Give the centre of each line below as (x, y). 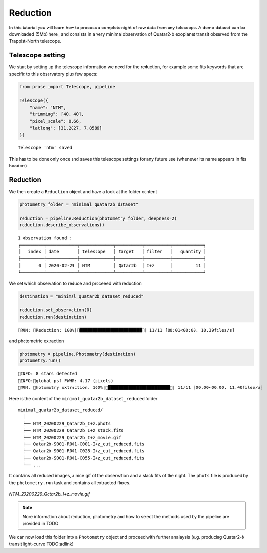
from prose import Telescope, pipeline (67, 87)
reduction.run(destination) (53, 317)
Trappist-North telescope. (35, 41)
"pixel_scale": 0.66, (56, 121)
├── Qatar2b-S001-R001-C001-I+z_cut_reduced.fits (84, 444)
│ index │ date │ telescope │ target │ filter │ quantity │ (112, 251)
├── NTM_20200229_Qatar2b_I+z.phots (67, 423)
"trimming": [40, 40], (57, 114)
